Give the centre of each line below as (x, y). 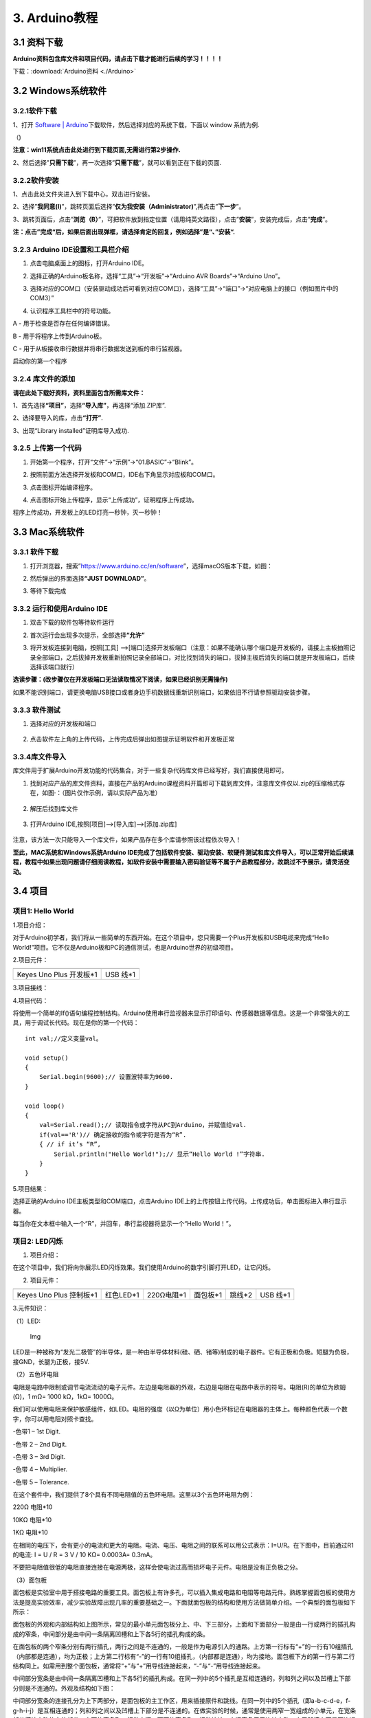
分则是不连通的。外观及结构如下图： (64, 1688)
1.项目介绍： (30, 925)
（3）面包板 (30, 1580)
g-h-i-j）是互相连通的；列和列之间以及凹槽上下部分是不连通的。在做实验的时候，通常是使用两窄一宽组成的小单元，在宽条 (184, 1710)
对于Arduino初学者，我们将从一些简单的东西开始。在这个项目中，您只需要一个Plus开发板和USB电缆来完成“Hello (171, 937)
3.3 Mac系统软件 (49, 532)
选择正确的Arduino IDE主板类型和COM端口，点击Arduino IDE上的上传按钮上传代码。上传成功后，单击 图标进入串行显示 (180, 1201)
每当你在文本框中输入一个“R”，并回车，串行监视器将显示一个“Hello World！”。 (124, 1223)
